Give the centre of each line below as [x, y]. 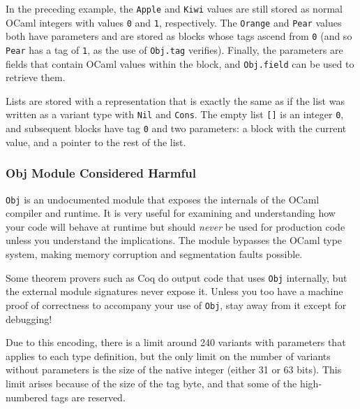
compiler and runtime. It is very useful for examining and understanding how [171, 213]
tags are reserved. [88, 397]
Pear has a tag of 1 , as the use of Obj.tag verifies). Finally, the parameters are [174, 49]
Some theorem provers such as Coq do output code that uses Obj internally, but [177, 277]
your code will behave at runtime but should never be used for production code [175, 226]
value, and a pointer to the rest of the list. [96, 142]
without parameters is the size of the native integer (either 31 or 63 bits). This [174, 369]
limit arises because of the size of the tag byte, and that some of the [151, 383]
